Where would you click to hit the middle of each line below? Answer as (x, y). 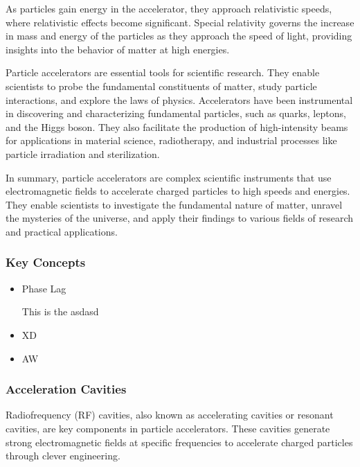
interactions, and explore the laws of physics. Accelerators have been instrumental (179, 99)
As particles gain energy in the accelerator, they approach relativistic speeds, (169, 8)
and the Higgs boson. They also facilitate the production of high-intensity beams (177, 126)
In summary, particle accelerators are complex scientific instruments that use (169, 177)
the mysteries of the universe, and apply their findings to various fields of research (180, 218)
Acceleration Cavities (66, 389)
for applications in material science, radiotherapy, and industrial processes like (171, 140)
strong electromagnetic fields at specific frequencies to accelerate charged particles (179, 442)
